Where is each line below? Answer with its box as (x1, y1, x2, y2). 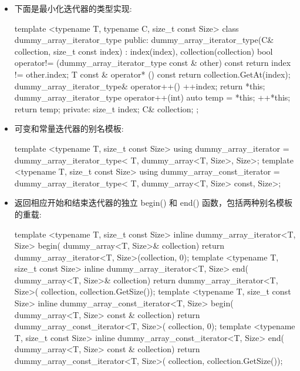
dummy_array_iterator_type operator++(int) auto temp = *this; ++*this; (14, 91, 291, 103)
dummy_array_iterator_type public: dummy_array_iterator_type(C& (14, 34, 274, 46)
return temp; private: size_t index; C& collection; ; (14, 102, 199, 115)
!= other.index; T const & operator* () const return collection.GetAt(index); (14, 68, 291, 80)
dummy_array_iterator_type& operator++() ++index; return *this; (14, 79, 265, 92)
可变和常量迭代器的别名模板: (14, 122, 124, 135)
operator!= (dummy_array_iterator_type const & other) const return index (14, 56, 291, 69)
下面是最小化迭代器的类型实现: (14, 2, 132, 14)
